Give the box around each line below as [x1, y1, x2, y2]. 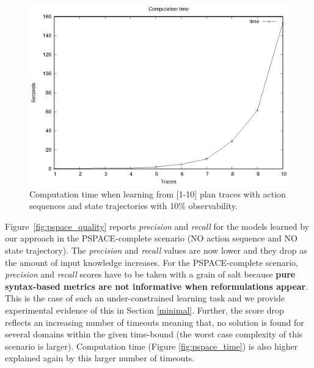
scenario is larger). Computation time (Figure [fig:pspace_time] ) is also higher [5, 339, 298, 352]
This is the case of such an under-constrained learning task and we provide [5, 292, 285, 304]
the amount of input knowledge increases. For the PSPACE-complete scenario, [5, 256, 298, 268]
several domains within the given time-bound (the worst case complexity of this [5, 328, 303, 340]
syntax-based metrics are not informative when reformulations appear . [5, 279, 309, 292]
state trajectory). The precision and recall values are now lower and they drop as [5, 243, 307, 256]
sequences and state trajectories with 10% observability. [29, 199, 238, 212]
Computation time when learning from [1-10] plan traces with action [29, 187, 286, 200]
